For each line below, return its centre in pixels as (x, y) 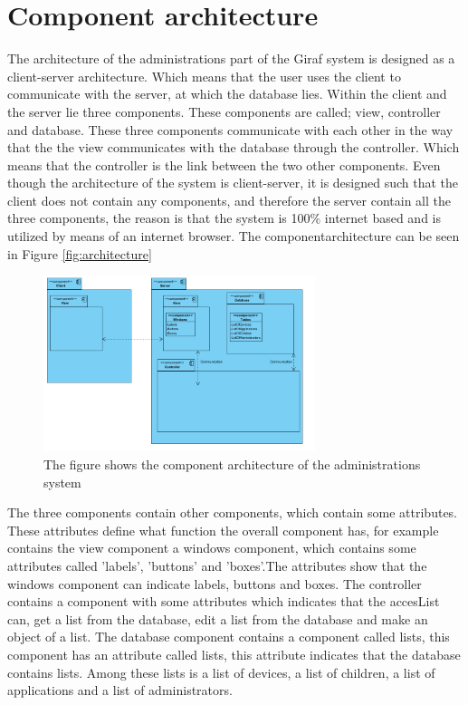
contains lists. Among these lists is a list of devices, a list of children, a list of (221, 672)
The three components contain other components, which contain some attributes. (233, 512)
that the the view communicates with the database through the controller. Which (234, 147)
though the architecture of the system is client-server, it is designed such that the (233, 183)
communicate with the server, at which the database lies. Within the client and (227, 94)
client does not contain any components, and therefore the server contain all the (229, 200)
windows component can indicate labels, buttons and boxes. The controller (215, 583)
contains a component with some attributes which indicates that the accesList (224, 601)
